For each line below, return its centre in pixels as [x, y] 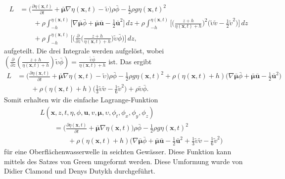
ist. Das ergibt [130, 61]
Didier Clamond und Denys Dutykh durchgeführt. [80, 171]
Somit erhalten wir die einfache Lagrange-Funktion [81, 100]
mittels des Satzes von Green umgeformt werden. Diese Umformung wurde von [123, 161]
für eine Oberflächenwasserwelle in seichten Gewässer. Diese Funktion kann [118, 152]
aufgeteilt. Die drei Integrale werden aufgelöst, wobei [84, 51]
